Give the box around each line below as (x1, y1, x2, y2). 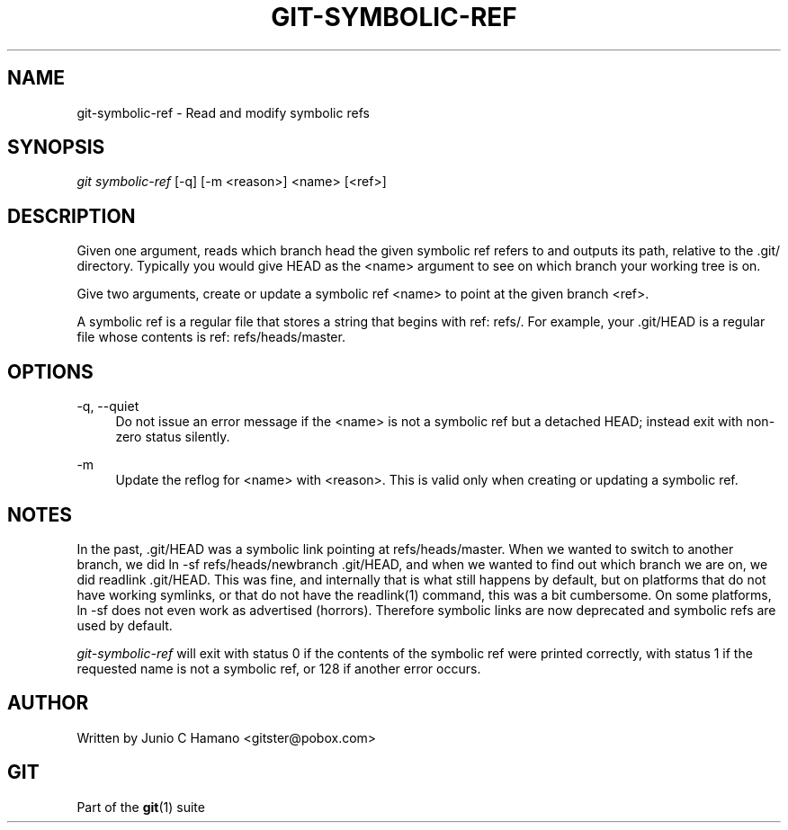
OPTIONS (7, 360, 94, 383)
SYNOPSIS (7, 136, 105, 159)
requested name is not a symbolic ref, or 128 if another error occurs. (76, 660, 481, 676)
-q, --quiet (76, 398, 139, 415)
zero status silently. (115, 429, 230, 445)
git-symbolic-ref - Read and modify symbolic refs (76, 104, 370, 120)
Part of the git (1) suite (76, 799, 205, 815)
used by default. (76, 617, 173, 633)
